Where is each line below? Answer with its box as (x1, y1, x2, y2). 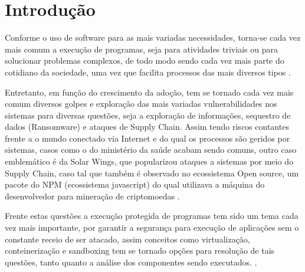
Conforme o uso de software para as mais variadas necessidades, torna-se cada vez (5, 31, 301, 44)
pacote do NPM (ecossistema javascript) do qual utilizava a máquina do (5, 178, 265, 191)
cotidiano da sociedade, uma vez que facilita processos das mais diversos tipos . (5, 65, 291, 78)
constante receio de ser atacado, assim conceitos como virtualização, (5, 232, 250, 245)
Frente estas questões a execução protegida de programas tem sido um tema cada (5, 209, 299, 222)
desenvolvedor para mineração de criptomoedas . (5, 189, 180, 202)
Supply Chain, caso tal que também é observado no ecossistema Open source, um (5, 166, 299, 179)
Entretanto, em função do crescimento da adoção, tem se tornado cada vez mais (5, 86, 294, 98)
